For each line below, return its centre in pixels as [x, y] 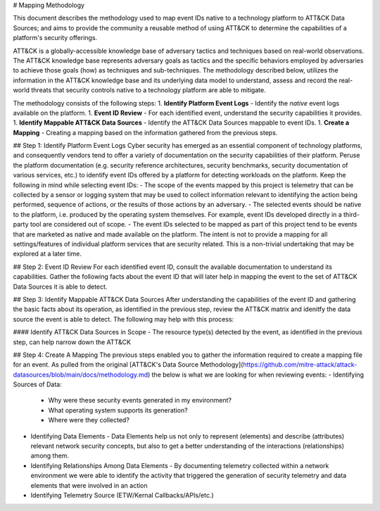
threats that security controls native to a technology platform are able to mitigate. [148, 90]
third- [352, 214]
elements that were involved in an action [89, 485]
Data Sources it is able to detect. [60, 286]
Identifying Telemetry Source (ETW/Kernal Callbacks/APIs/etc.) [122, 495]
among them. [50, 456]
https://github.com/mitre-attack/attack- [300, 365]
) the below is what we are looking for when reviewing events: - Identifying [256, 374]
